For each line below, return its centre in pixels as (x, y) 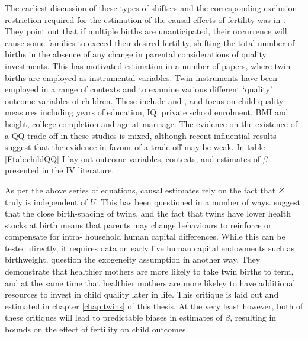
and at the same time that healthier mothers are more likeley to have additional (150, 282)
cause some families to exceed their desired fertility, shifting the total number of (150, 42)
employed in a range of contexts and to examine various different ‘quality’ (139, 89)
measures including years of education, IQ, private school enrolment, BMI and (147, 112)
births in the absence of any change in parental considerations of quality (136, 54)
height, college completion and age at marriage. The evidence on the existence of (151, 123)
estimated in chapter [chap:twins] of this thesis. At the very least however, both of (154, 306)
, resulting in (253, 317)
